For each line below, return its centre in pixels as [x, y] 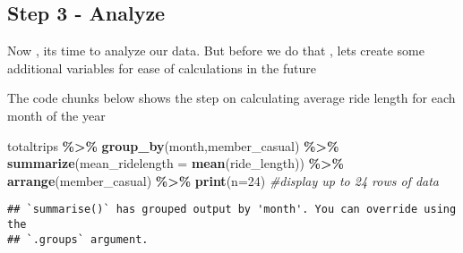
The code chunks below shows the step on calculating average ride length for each [231, 98]
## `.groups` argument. [78, 239]
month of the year [56, 115]
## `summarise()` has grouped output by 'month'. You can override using [232, 210]
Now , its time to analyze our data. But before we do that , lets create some [216, 51]
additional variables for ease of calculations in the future [162, 67]
